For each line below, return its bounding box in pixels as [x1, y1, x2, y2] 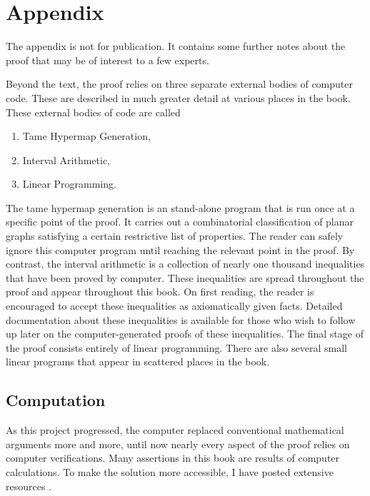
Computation [6, 389, 106, 411]
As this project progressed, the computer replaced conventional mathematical [6, 422, 344, 437]
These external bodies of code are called [6, 104, 181, 119]
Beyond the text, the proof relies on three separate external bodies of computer [6, 76, 353, 91]
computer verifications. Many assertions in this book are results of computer [6, 450, 340, 465]
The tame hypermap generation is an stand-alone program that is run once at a [6, 200, 355, 215]
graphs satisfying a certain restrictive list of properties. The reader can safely [6, 228, 344, 243]
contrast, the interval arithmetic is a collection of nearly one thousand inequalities [6, 256, 365, 271]
